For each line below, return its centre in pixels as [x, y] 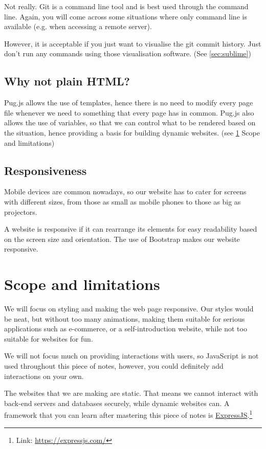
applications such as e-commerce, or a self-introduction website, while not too [126, 329]
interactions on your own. [44, 376]
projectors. [21, 211]
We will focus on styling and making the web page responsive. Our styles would [129, 309]
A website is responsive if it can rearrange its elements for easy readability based [131, 229]
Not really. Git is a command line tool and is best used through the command [126, 6]
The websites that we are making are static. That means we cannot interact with [131, 393]
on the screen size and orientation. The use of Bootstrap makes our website [122, 239]
